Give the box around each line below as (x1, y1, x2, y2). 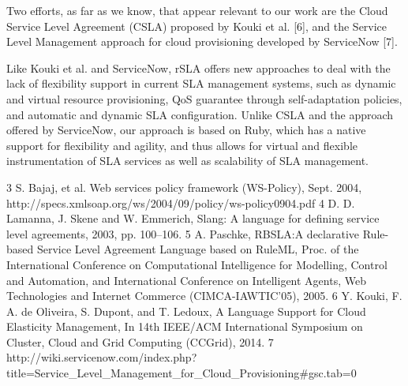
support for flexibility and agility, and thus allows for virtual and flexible (6, 137, 357, 153)
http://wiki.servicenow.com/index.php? (6, 349, 197, 365)
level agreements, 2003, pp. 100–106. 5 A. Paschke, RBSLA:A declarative (6, 225, 360, 242)
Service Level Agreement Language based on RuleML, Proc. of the (36, 241, 359, 257)
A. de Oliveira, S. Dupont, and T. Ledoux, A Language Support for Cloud (6, 302, 366, 319)
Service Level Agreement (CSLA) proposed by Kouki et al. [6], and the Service (6, 17, 387, 34)
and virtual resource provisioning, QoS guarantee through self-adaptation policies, (6, 90, 402, 107)
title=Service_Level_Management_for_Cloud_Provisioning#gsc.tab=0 (6, 365, 357, 381)
